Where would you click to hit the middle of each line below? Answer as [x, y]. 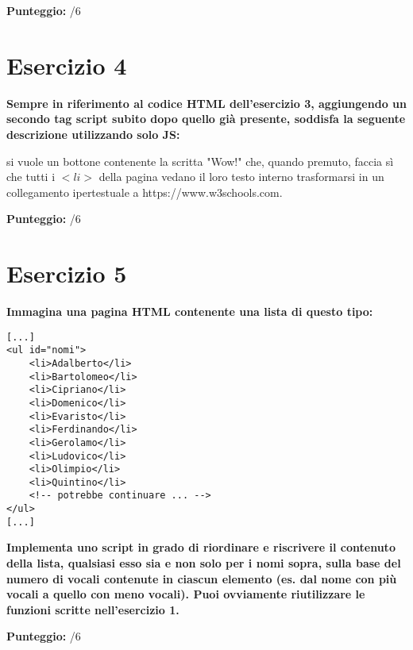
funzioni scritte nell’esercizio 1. [93, 609]
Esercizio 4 [67, 65]
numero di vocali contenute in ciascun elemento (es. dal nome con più [202, 578]
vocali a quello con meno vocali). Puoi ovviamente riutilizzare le [186, 594]
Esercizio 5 [67, 273]
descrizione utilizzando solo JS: [93, 134]
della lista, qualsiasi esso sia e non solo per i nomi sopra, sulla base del [204, 563]
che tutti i [31, 177]
